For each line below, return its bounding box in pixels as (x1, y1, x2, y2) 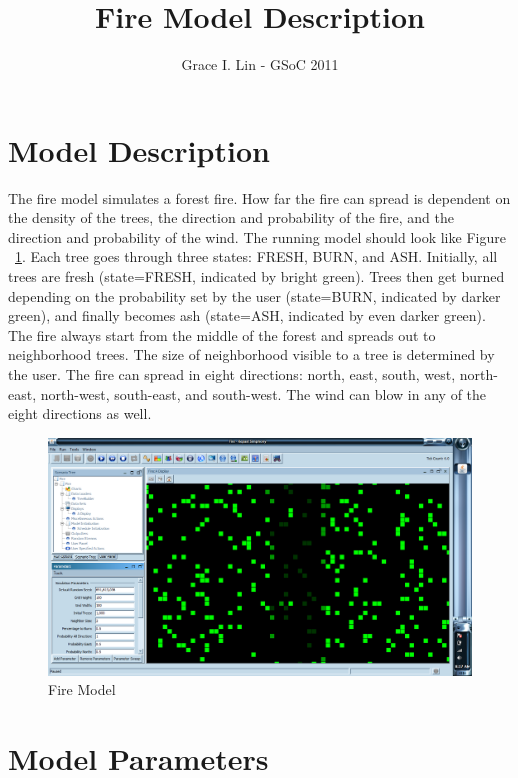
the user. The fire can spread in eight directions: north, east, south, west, (8, 364, 456, 384)
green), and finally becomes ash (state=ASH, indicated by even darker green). (8, 305, 486, 326)
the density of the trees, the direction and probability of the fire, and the (8, 207, 455, 228)
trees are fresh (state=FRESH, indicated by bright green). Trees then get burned (8, 266, 505, 287)
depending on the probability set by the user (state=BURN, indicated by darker (8, 285, 501, 306)
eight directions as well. (8, 403, 152, 424)
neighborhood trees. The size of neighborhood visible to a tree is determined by (8, 344, 495, 365)
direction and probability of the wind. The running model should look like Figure (8, 226, 506, 247)
